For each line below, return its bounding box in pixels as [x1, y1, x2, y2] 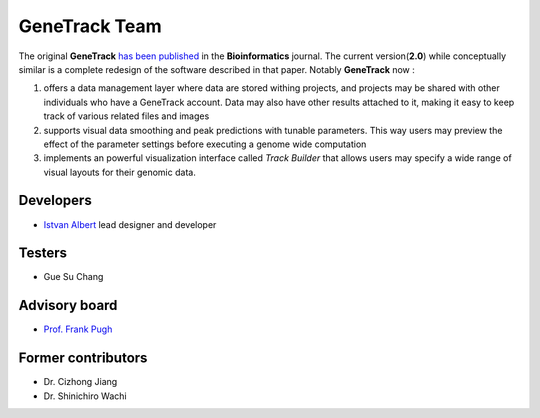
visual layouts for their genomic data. [43, 166, 197, 178]
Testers [18, 245, 67, 262]
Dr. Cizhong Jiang [43, 376, 118, 388]
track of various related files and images [43, 110, 210, 122]
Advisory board [18, 297, 118, 314]
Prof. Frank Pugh [43, 323, 113, 335]
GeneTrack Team [18, 15, 162, 37]
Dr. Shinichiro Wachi [43, 390, 127, 402]
